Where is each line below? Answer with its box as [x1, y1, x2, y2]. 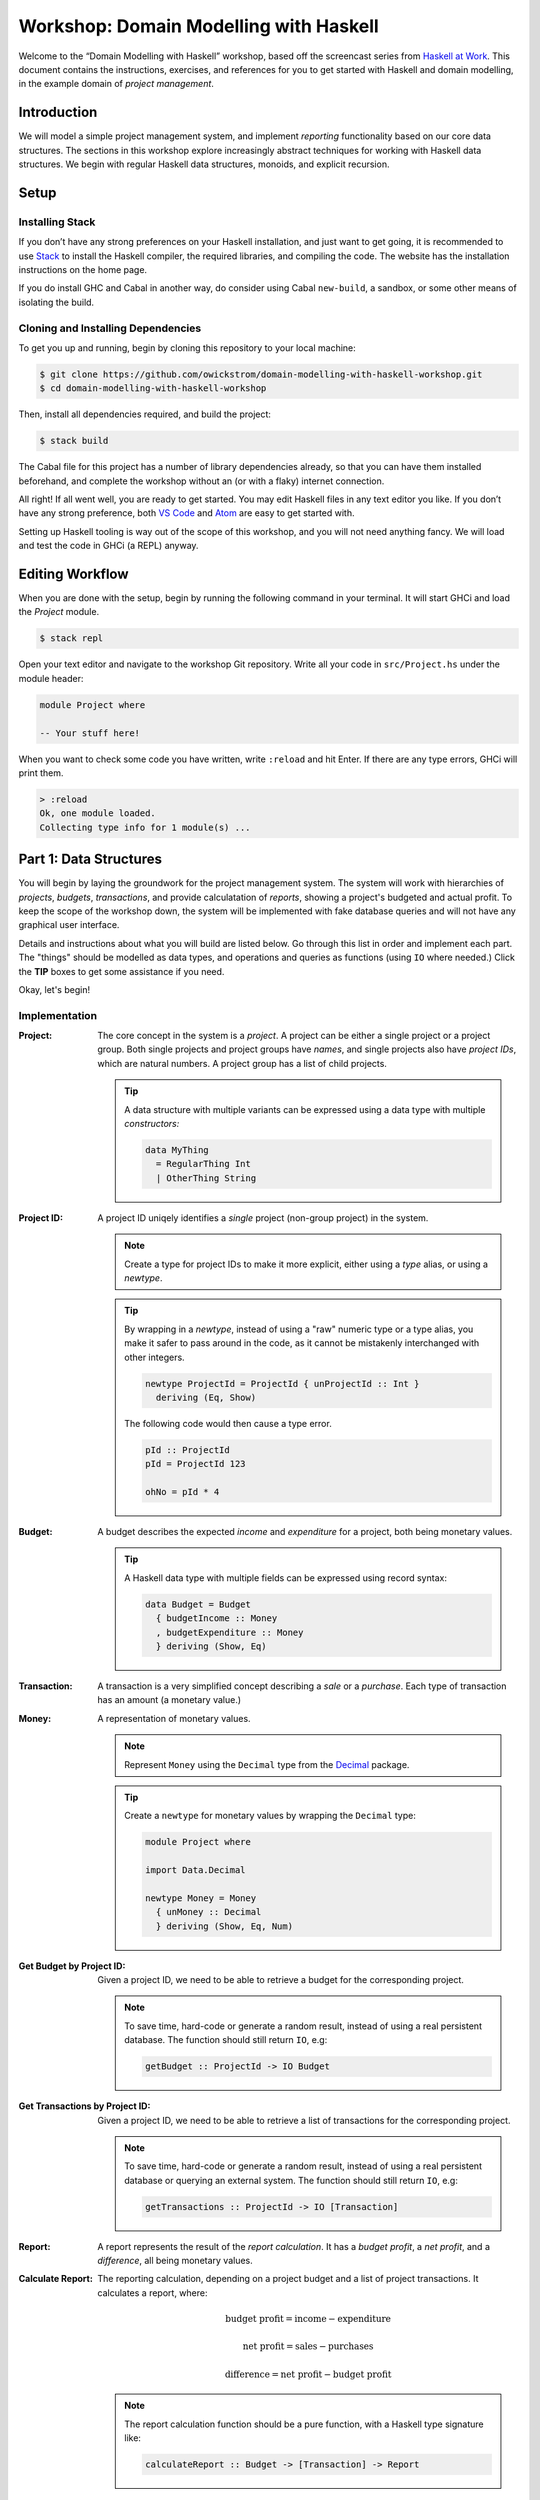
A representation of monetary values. [97, 1712, 251, 1724]
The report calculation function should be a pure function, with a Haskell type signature [124, 2418, 484, 2430]
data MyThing [145, 1145, 209, 1156]
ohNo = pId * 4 [145, 1486, 220, 1498]
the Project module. [18, 606, 100, 618]
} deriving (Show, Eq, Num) [155, 1920, 294, 1932]
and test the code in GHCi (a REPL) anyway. [18, 540, 199, 552]
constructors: [124, 1118, 180, 1130]
